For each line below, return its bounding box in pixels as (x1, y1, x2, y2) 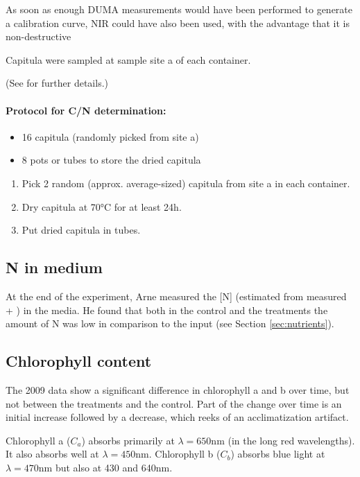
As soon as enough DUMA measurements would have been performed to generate (6, 2, 353, 16)
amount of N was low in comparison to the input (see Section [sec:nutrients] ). (6, 316, 334, 331)
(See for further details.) (6, 76, 108, 90)
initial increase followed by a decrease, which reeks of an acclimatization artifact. (6, 410, 349, 424)
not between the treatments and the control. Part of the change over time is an (6, 396, 342, 410)
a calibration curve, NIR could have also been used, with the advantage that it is (6, 15, 350, 30)
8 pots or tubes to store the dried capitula (22, 153, 201, 167)
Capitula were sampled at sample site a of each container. (6, 52, 251, 67)
